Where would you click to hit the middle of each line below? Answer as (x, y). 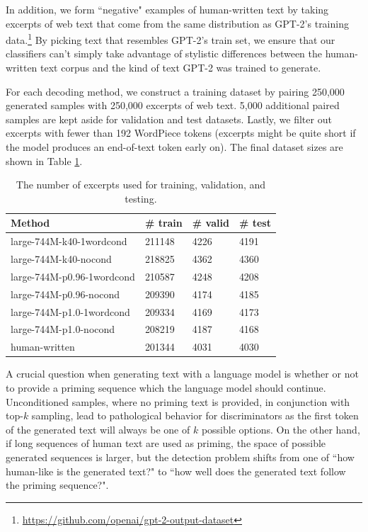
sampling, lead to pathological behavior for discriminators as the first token (195, 415)
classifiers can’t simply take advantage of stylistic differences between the (164, 53)
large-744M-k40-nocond (61, 259)
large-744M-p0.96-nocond (65, 294)
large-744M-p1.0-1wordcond (70, 311)
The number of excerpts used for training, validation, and (141, 185)
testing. (141, 198)
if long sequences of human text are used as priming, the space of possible (166, 443)
